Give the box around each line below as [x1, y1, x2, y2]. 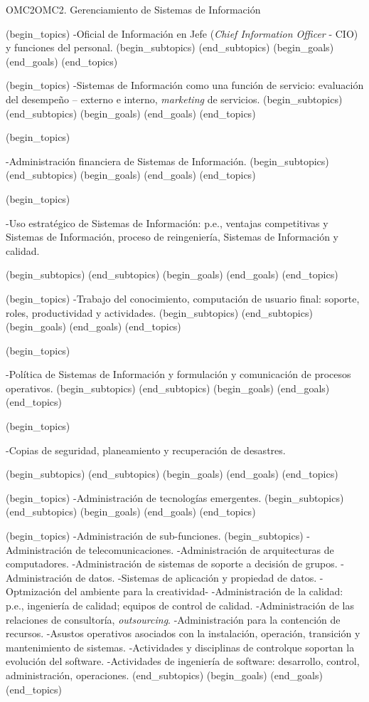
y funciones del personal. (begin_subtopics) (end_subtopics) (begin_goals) [6, 40, 334, 55]
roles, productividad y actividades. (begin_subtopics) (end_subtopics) [6, 305, 313, 320]
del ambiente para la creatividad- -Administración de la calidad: [64, 584, 343, 599]
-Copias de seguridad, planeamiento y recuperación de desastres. [6, 442, 286, 457]
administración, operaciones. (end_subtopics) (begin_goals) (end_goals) [6, 667, 323, 682]
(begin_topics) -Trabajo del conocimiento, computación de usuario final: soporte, [6, 290, 360, 305]
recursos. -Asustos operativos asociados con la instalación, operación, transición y [6, 626, 360, 641]
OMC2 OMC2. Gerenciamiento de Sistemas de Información [6, 2, 261, 16]
